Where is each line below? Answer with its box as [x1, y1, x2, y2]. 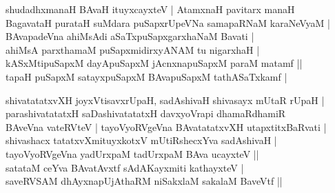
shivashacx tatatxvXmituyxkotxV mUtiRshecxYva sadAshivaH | [6, 133, 277, 148]
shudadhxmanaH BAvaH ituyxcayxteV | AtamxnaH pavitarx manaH [6, 2, 295, 16]
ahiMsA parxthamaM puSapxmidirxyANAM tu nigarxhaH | [6, 42, 260, 57]
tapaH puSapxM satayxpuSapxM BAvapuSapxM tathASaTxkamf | [6, 69, 287, 83]
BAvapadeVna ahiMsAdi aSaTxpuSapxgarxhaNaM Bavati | [6, 29, 254, 43]
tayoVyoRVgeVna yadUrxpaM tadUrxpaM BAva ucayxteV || [6, 146, 259, 161]
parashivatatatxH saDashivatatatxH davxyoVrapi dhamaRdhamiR [6, 106, 286, 121]
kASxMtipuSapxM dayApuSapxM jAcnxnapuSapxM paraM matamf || [6, 56, 303, 70]
